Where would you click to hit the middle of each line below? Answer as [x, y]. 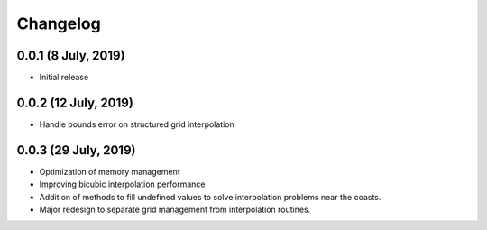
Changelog [59, 23]
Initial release [64, 78]
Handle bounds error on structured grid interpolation [137, 124]
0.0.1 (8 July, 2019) [71, 55]
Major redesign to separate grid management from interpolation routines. [175, 210]
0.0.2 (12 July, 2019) [75, 102]
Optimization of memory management [110, 171]
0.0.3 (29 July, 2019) [76, 150]
